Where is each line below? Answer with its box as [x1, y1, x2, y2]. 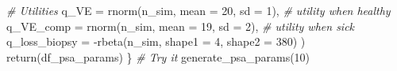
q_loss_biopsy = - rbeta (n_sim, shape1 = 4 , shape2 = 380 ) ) [6, 33, 306, 50]
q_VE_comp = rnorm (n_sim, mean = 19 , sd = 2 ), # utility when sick [6, 17, 355, 34]
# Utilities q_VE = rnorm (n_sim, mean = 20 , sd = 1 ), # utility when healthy [6, 2, 391, 18]
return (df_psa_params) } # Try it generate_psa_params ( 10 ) [6, 48, 310, 65]
